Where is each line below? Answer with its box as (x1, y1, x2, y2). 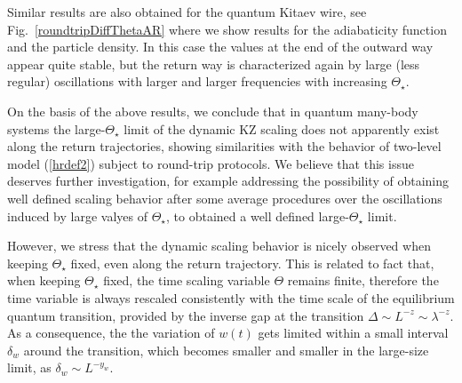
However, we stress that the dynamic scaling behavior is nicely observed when (7, 236, 431, 255)
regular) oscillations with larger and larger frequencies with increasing (7, 72, 387, 91)
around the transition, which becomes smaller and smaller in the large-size (23, 340, 429, 359)
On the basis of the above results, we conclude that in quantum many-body (7, 101, 418, 120)
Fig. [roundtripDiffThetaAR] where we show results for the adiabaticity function (7, 20, 447, 38)
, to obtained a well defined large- (166, 206, 349, 225)
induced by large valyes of (7, 206, 148, 225)
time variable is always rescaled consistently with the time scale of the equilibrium (7, 288, 455, 307)
